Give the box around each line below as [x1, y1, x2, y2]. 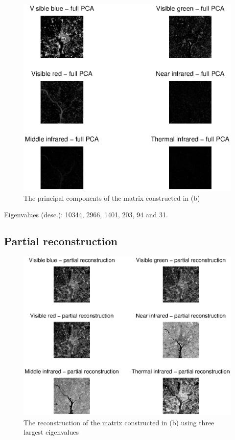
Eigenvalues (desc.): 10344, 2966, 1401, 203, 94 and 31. [4, 209, 168, 219]
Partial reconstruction [4, 233, 117, 248]
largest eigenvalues [23, 427, 79, 437]
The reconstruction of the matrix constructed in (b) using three [23, 417, 214, 427]
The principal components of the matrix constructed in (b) [23, 193, 200, 203]
